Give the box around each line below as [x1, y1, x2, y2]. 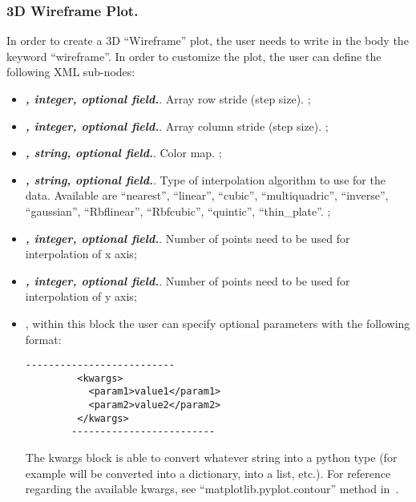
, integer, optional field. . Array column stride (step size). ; [25, 117, 329, 134]
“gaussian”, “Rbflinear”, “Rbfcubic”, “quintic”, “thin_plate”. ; [25, 202, 331, 219]
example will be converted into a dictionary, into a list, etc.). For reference [25, 464, 391, 481]
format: [25, 330, 62, 347]
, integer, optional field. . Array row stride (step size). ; [25, 91, 311, 107]
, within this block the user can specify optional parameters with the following [25, 314, 410, 331]
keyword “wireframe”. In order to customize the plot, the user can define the [6, 47, 382, 64]
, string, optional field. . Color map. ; [25, 144, 222, 161]
